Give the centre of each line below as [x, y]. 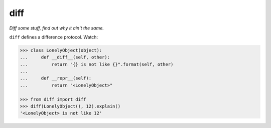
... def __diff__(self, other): [65, 57]
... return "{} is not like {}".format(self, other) [97, 64]
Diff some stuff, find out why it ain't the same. [56, 28]
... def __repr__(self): [56, 78]
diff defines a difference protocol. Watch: [53, 37]
